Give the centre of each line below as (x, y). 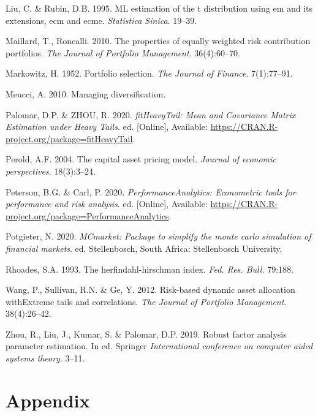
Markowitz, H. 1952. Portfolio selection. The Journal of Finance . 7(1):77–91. (149, 73)
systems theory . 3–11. (45, 358)
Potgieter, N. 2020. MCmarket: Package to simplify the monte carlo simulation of (158, 236)
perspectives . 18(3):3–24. (51, 171)
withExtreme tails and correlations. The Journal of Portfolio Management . (146, 301)
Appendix (48, 400)
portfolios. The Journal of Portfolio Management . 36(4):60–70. (123, 52)
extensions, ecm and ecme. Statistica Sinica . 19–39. (101, 20)
